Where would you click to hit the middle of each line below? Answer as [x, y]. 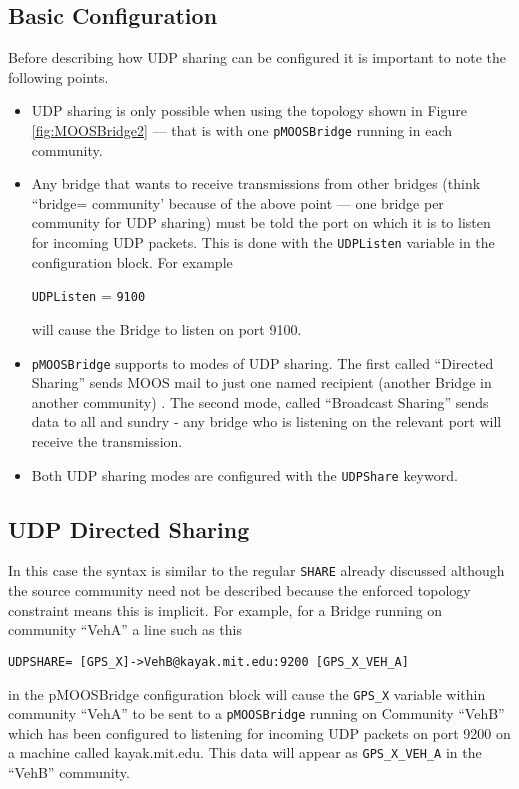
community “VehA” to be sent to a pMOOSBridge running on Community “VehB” [256, 713]
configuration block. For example [132, 261]
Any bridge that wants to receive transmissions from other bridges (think [256, 183]
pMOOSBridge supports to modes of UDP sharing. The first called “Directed [262, 362]
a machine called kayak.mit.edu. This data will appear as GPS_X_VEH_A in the [245, 752]
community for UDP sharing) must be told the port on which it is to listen [261, 222]
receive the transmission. [107, 440]
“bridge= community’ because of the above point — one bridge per [237, 202]
